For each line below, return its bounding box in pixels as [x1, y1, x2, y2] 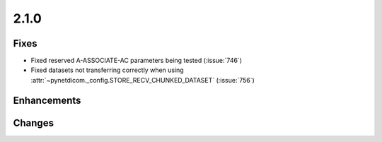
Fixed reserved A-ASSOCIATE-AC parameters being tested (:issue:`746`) [30, 57, 242, 65]
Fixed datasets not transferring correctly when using [30, 66, 184, 74]
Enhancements [13, 94, 81, 106]
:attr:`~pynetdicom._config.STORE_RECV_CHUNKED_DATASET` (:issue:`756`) [30, 76, 255, 84]
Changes [13, 117, 54, 129]
